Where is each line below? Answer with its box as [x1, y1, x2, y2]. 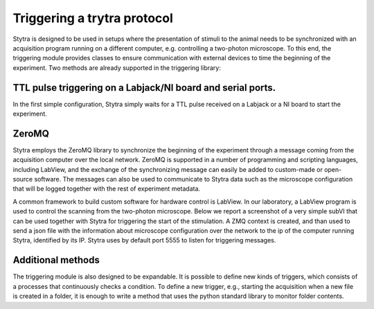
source [12, 175, 33, 184]
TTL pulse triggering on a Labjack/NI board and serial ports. [12, 82, 276, 94]
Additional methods [12, 254, 100, 266]
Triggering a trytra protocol [12, 10, 173, 26]
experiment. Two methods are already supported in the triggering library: [12, 63, 221, 72]
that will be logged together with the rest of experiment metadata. [12, 184, 201, 193]
